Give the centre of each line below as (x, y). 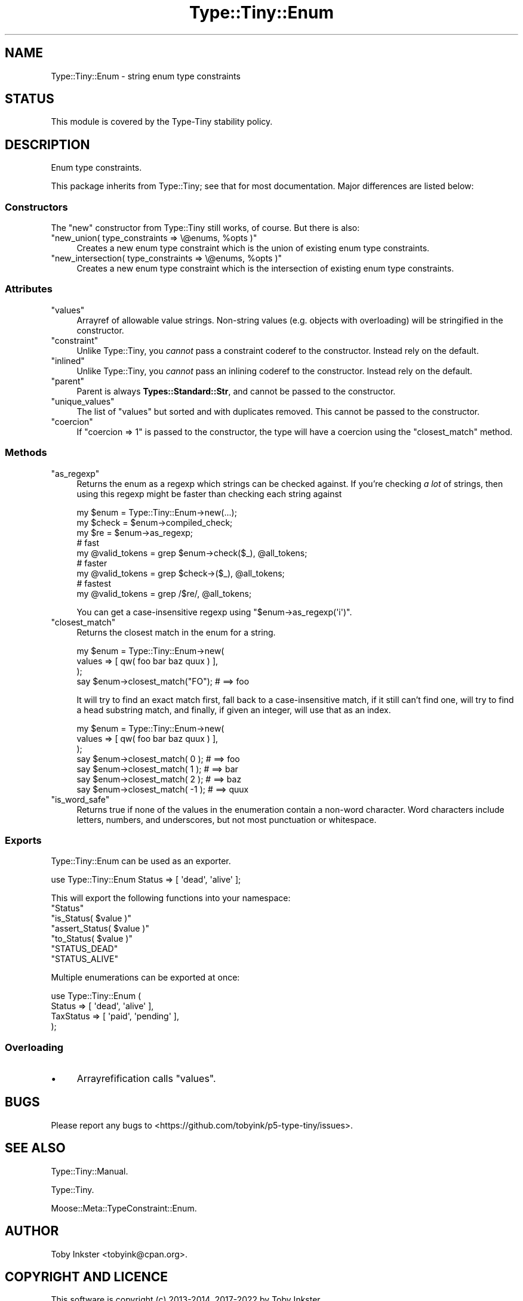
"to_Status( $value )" (92, 939)
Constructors (36, 207)
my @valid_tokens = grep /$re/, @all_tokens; (164, 593)
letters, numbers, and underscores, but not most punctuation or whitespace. (227, 819)
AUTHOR (32, 1231)
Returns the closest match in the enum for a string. (176, 632)
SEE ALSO (35, 1148)
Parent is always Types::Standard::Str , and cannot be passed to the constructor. (236, 391)
